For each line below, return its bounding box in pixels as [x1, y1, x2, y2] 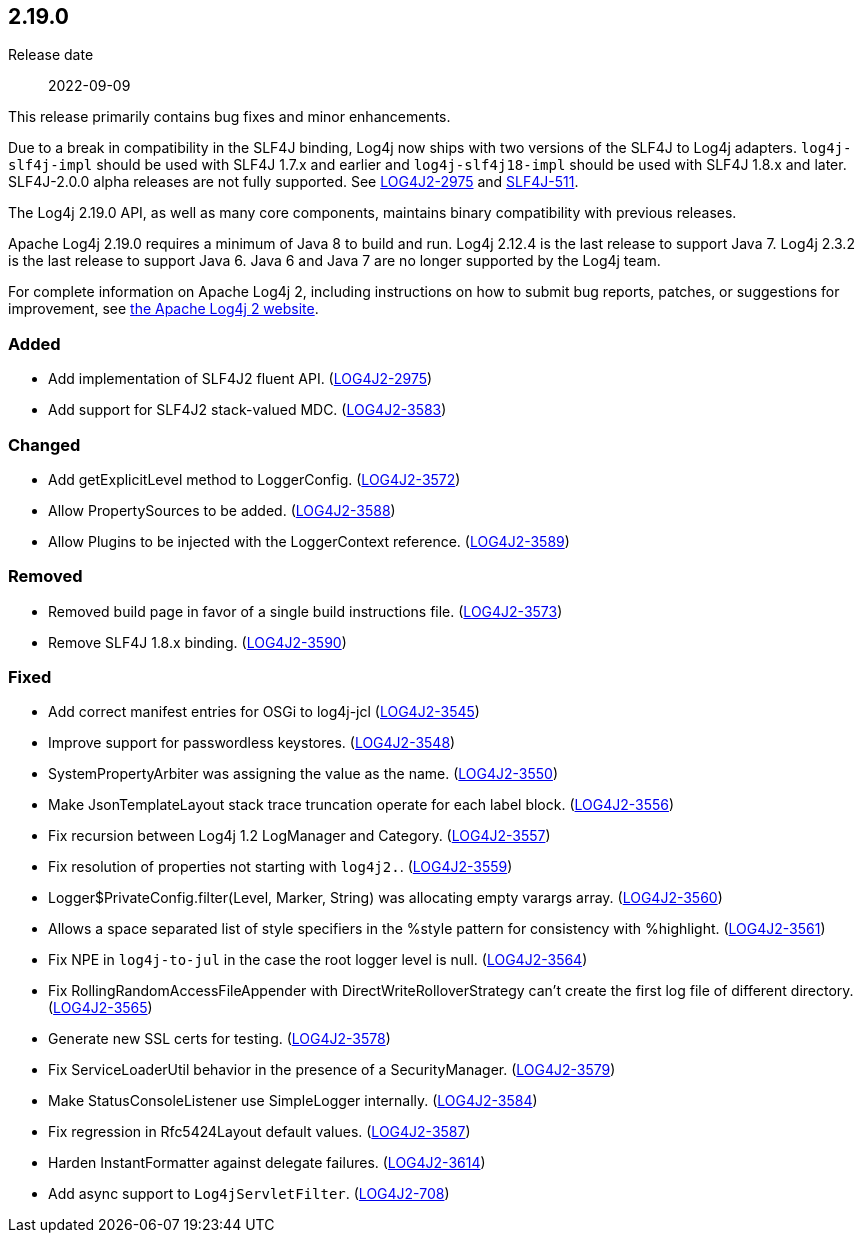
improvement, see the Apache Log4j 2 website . [8, 300, 319, 318]
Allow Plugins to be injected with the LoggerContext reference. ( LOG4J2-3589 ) [48, 532, 570, 550]
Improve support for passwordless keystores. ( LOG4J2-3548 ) [48, 734, 456, 752]
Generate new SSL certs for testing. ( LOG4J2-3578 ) [48, 1030, 391, 1048]
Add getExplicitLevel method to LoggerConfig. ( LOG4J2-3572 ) [48, 470, 461, 488]
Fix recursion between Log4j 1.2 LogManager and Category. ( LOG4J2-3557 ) [48, 827, 551, 845]
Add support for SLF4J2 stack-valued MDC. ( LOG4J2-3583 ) [48, 401, 447, 419]
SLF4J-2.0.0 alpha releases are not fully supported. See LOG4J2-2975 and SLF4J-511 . [8, 173, 579, 191]
